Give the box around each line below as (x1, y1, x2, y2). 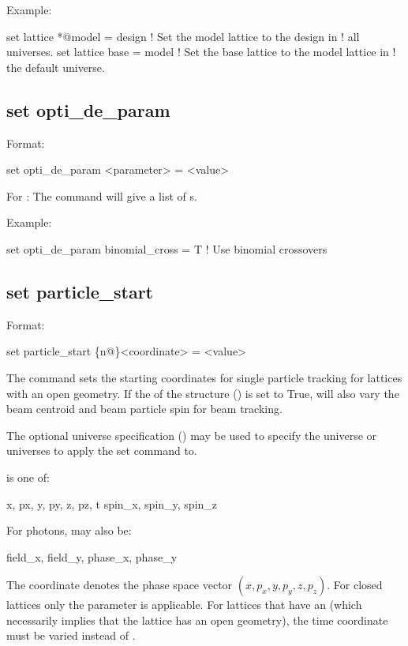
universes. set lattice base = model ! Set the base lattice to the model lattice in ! (6, 43, 396, 60)
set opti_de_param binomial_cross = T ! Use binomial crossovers (6, 240, 328, 257)
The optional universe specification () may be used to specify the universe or (6, 426, 377, 443)
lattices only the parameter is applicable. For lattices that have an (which (6, 596, 362, 613)
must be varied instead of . (6, 627, 136, 644)
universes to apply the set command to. (6, 442, 197, 459)
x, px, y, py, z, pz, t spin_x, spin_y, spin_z (6, 495, 218, 512)
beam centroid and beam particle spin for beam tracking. (6, 400, 283, 417)
